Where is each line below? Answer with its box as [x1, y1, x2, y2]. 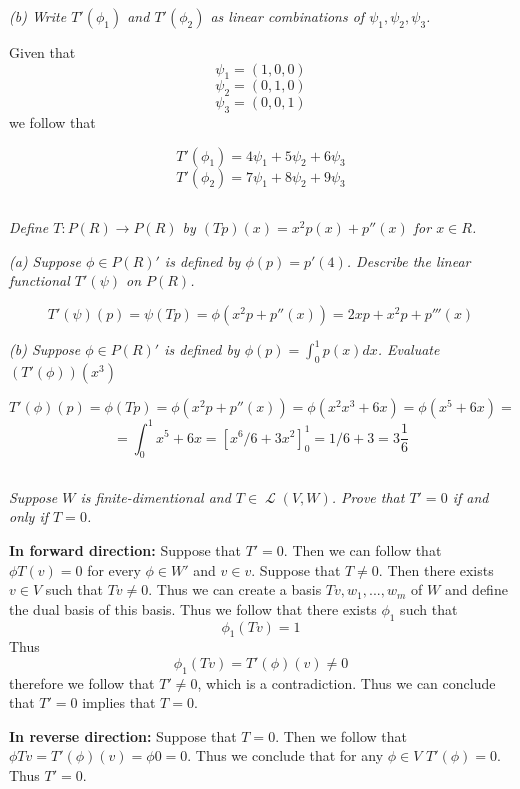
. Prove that [331, 486, 405, 507]
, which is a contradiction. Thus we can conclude [197, 672, 496, 693]
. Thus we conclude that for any [187, 745, 384, 766]
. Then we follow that [275, 725, 407, 746]
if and [452, 486, 489, 507]
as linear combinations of [210, 6, 365, 26]
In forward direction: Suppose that [9, 539, 241, 560]
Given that [9, 42, 76, 62]
